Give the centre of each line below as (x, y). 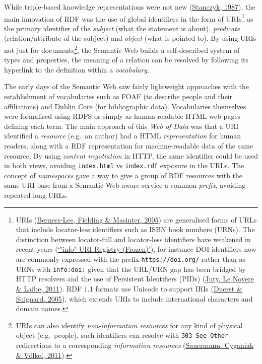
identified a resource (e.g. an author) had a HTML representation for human (123, 136)
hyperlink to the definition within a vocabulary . (77, 69)
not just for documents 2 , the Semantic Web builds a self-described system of (122, 49)
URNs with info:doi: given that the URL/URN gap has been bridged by (131, 269)
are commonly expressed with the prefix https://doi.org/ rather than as (131, 259)
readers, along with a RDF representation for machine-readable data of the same (129, 146)
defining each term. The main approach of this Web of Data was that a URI (121, 126)
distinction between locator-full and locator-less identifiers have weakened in (133, 239)
